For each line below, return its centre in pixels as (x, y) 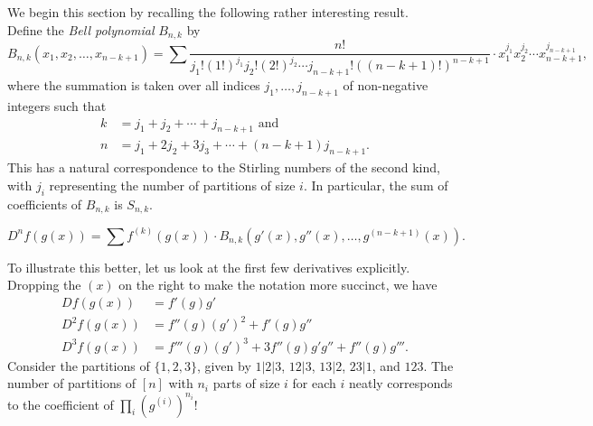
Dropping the (44, 285)
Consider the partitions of (79, 365)
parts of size (246, 383)
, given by (224, 365)
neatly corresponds (400, 383)
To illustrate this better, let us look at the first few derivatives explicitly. (209, 267)
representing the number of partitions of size (172, 185)
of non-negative (386, 85)
